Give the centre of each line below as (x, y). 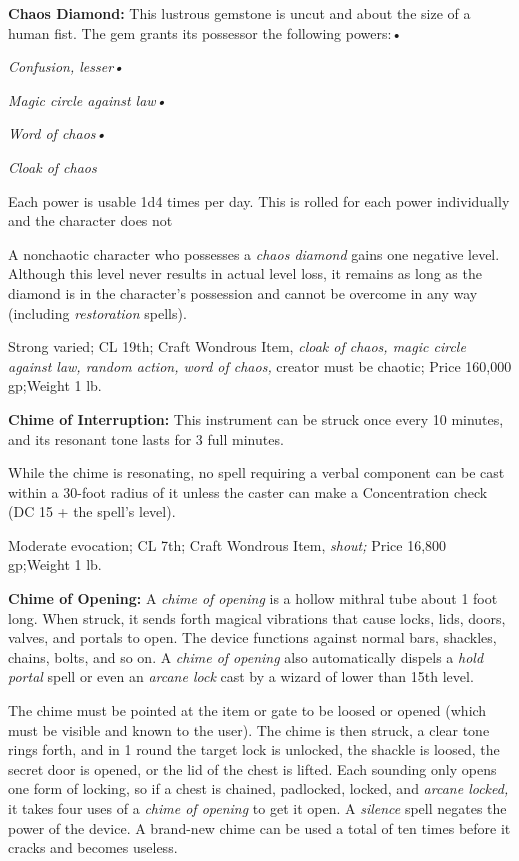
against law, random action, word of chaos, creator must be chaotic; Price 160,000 (260, 365)
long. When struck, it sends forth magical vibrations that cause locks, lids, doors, (257, 617)
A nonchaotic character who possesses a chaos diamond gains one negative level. (254, 253)
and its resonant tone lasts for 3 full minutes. (146, 438)
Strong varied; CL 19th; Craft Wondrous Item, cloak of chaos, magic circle (237, 346)
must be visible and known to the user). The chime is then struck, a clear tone (249, 729)
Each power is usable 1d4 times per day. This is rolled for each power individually (259, 200)
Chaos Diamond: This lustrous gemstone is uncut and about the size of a (239, 13)
